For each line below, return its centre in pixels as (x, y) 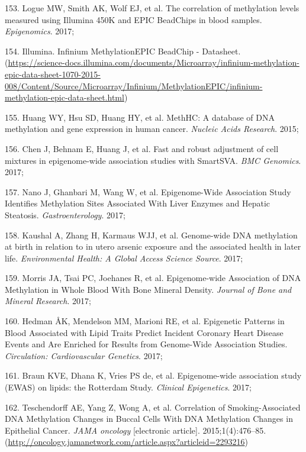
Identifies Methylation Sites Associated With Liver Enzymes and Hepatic (138, 203)
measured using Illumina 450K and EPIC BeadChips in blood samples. (133, 19)
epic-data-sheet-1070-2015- (53, 74)
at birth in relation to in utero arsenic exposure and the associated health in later (153, 246)
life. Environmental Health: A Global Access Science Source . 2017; (124, 258)
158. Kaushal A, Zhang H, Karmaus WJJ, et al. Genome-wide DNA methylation (151, 235)
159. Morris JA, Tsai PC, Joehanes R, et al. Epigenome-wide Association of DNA (153, 278)
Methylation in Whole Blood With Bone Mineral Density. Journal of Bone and (148, 289)
